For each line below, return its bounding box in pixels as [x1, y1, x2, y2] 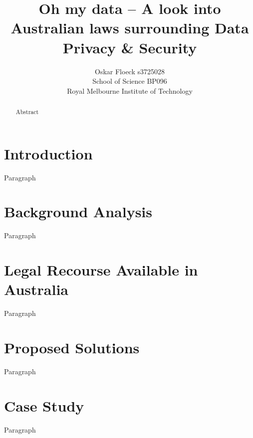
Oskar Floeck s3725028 [95, 66, 165, 76]
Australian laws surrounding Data [10, 17, 249, 38]
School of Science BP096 [92, 76, 167, 86]
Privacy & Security [62, 37, 197, 57]
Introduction [4, 143, 93, 163]
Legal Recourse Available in [4, 260, 198, 280]
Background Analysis [4, 201, 152, 222]
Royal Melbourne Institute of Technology [67, 85, 193, 96]
